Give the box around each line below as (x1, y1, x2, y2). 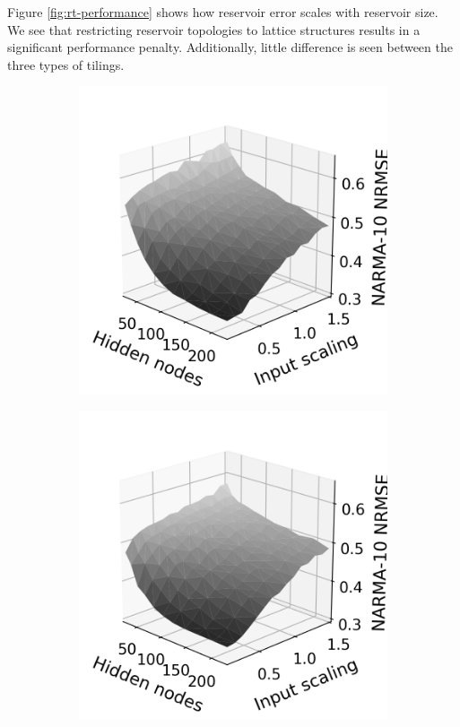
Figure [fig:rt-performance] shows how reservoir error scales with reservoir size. (7, 3, 438, 21)
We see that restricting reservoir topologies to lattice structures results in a (7, 20, 421, 39)
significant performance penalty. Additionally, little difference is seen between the (7, 38, 453, 56)
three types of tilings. (7, 55, 125, 74)
